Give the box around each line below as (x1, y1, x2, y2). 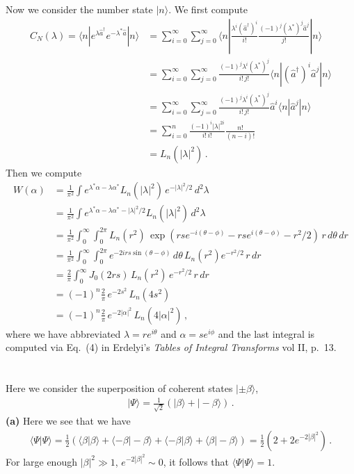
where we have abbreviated (6, 326, 121, 341)
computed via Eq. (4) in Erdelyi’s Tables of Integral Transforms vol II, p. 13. (6, 340, 337, 354)
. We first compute (168, 2, 248, 16)
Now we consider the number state (6, 2, 153, 16)
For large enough (6, 454, 77, 468)
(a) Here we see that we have (6, 414, 131, 428)
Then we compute (6, 165, 82, 179)
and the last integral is (218, 326, 315, 341)
